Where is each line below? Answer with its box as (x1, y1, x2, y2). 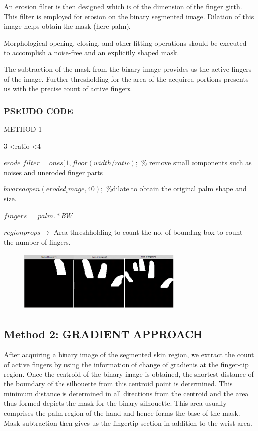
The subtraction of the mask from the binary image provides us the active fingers (4, 63, 252, 74)
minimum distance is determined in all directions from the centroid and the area (4, 388, 249, 398)
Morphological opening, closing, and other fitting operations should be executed (4, 37, 247, 48)
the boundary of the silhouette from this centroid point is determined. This (4, 378, 233, 389)
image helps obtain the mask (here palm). (4, 21, 131, 31)
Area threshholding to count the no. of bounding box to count (53, 227, 243, 237)
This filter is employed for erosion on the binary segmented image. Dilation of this (4, 11, 254, 21)
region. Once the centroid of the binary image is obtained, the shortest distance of (4, 369, 254, 379)
